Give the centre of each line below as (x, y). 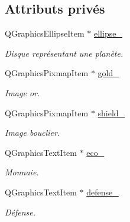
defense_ (103, 192)
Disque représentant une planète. (64, 53)
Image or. (22, 92)
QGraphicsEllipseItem (45, 33)
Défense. (20, 212)
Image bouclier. (32, 133)
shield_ (111, 112)
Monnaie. (22, 172)
